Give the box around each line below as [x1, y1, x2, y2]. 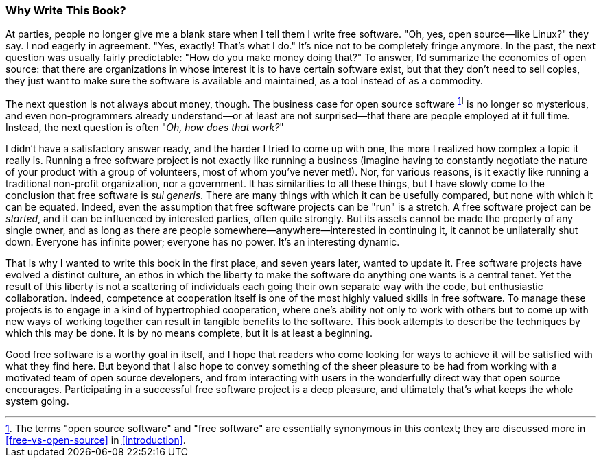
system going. [5, 395, 69, 407]
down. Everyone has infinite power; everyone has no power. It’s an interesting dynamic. [5, 236, 400, 248]
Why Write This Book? [5, 3, 126, 17]
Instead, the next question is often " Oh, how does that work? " [5, 121, 284, 134]
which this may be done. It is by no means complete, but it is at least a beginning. [5, 327, 373, 340]
